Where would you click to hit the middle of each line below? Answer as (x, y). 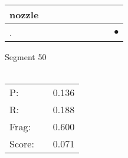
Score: (22, 144)
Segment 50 (26, 57)
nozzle (24, 14)
